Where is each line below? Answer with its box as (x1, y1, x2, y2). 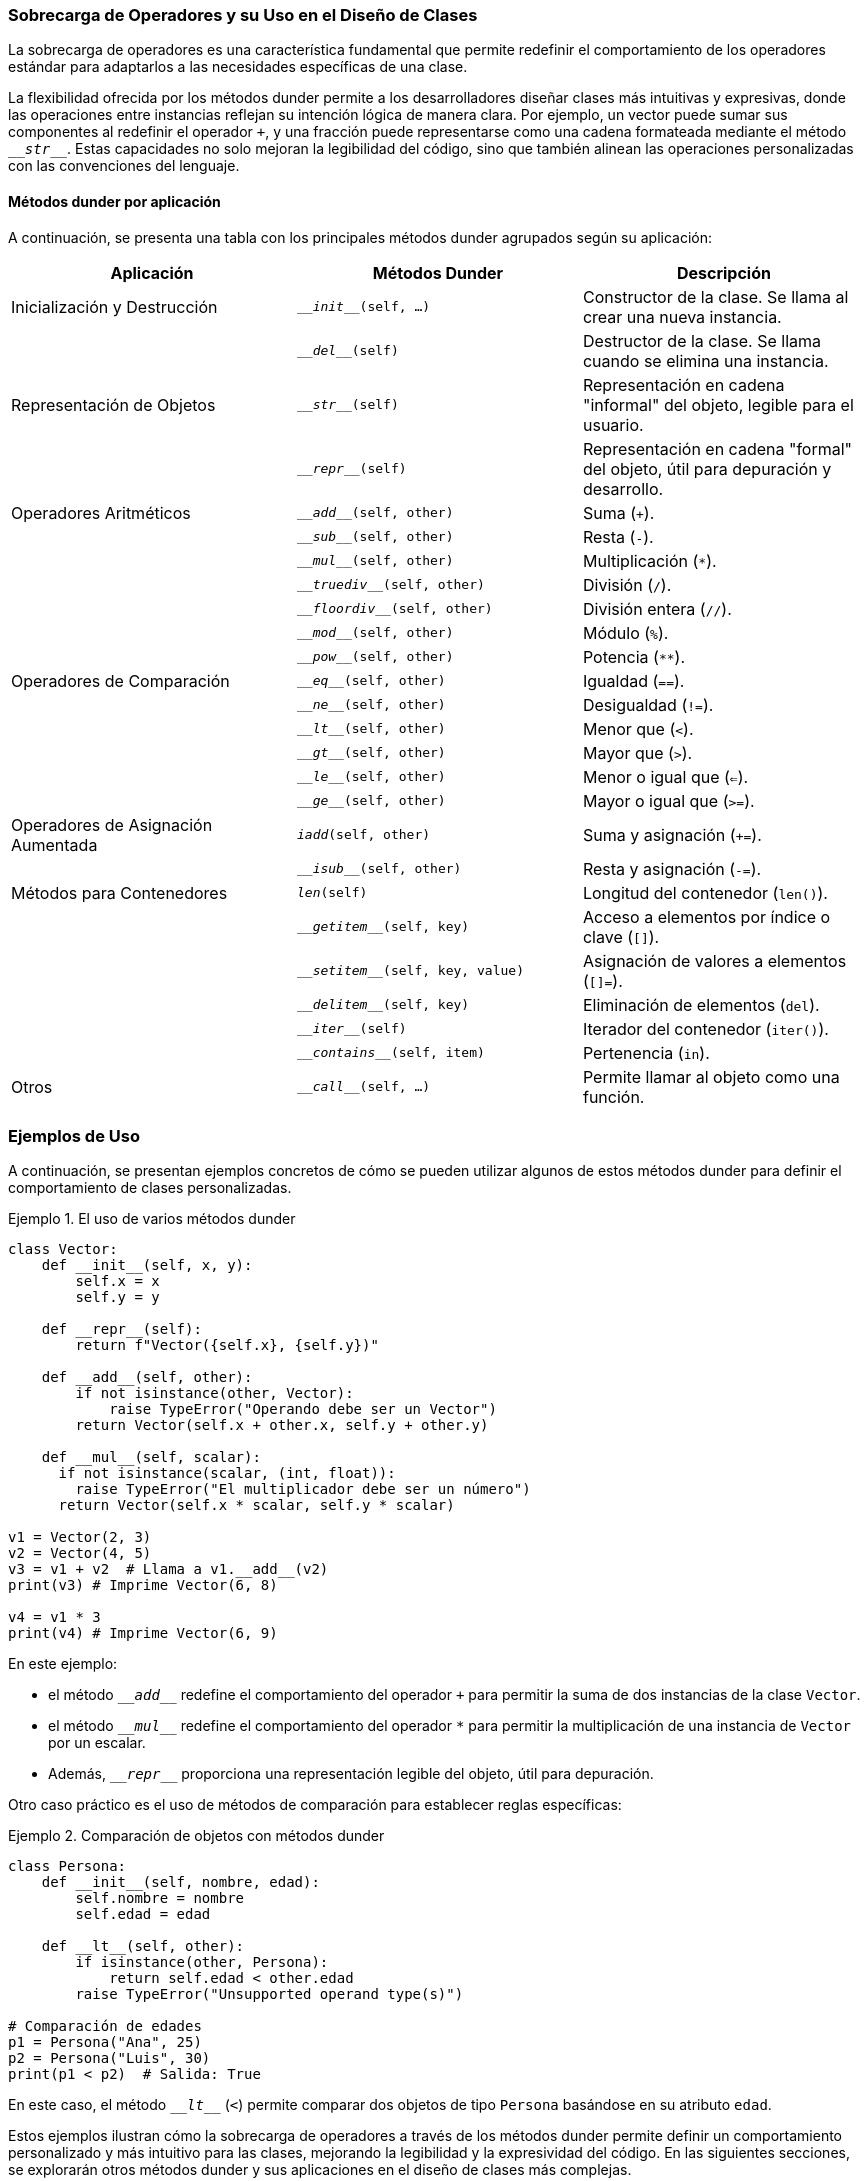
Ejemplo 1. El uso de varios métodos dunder (8, 1210, 296, 1228)
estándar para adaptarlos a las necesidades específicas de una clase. (8, 58, 468, 76)
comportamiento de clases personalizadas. (8, 1179, 292, 1197)
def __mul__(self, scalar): (41, 1449, 261, 1466)
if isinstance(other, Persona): (75, 1954, 329, 1971)
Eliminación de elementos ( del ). (582, 994, 820, 1015)
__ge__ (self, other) (296, 793, 446, 809)
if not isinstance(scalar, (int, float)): (58, 1465, 396, 1482)
